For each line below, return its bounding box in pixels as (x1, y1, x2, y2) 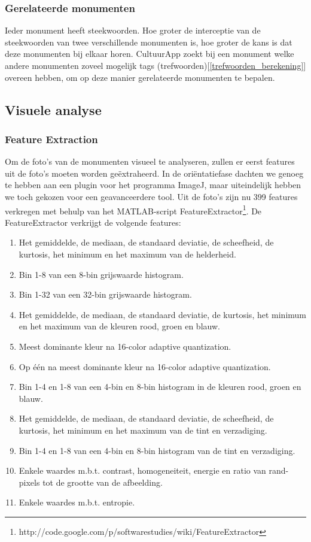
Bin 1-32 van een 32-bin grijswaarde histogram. (19, 288, 192, 301)
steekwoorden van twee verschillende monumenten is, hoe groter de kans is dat (5, 35, 292, 48)
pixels (19, 476, 40, 488)
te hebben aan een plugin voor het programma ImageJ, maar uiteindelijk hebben (5, 178, 301, 191)
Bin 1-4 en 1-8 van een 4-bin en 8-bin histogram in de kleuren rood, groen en (19, 380, 301, 393)
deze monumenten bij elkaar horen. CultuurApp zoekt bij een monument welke (5, 47, 294, 60)
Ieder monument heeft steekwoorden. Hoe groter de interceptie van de (5, 24, 261, 37)
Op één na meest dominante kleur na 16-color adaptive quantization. (19, 360, 271, 373)
